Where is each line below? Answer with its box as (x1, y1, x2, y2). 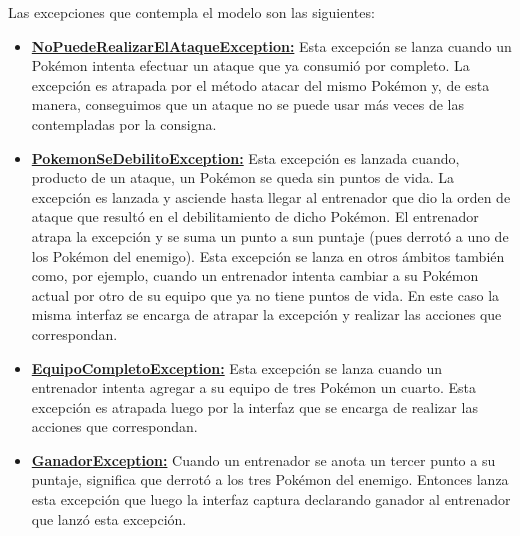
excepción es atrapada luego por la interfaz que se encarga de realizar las (31, 396, 478, 417)
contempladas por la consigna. (31, 113, 217, 134)
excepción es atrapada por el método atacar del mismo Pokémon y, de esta (31, 74, 490, 95)
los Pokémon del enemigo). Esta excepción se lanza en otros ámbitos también (31, 245, 505, 266)
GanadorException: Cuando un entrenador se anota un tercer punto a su (31, 449, 496, 470)
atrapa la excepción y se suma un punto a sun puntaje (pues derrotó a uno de (31, 225, 509, 246)
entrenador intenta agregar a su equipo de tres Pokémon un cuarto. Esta (31, 377, 476, 398)
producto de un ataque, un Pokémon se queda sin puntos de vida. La (31, 167, 455, 188)
